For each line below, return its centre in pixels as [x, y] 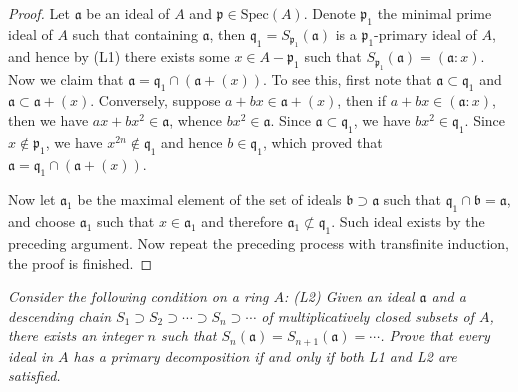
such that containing [135, 33]
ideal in [31, 355]
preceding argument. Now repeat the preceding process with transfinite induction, [258, 242]
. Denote [329, 13]
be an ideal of [128, 13]
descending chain [60, 315]
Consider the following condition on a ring [138, 296]
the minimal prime [434, 13]
